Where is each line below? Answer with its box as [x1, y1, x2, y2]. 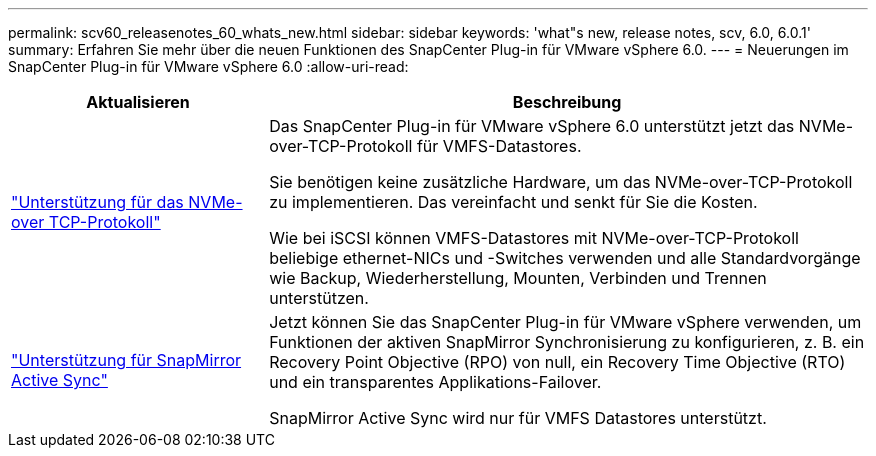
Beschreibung [512, 92, 622, 112]
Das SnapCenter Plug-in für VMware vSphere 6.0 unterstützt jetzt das [269, 116, 795, 136]
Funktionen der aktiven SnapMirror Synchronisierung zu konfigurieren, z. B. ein [269, 332, 865, 352]
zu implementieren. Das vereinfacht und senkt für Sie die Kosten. [269, 192, 758, 212]
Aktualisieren [86, 92, 190, 112]
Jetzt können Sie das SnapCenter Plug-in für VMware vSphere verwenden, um [269, 312, 862, 332]
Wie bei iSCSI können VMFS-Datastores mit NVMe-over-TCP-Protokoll [269, 228, 799, 248]
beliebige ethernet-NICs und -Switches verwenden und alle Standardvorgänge [269, 248, 861, 268]
